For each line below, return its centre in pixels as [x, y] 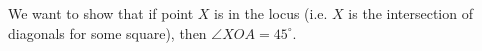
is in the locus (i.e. [271, 13]
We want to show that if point [101, 13]
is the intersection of [410, 13]
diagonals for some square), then [107, 32]
